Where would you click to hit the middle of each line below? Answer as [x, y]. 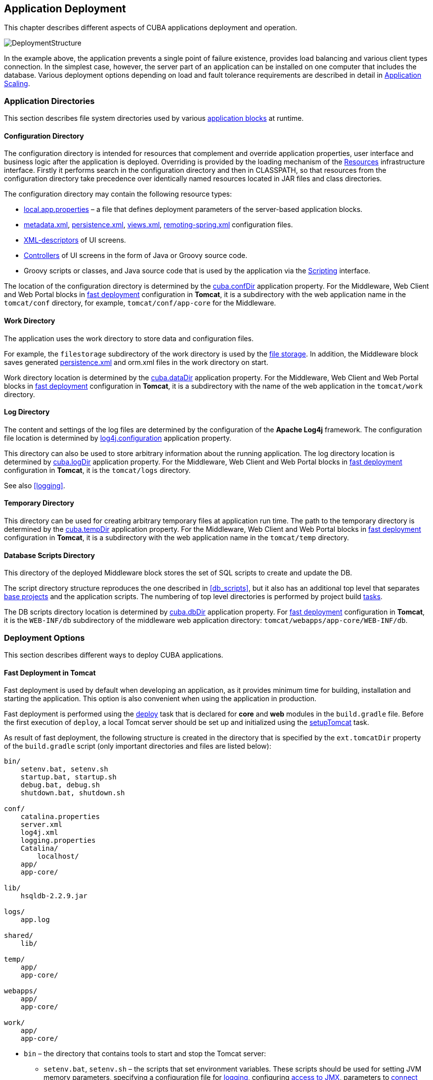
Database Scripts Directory [49, 555]
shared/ [19, 936]
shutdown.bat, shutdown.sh [73, 793]
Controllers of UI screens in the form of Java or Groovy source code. [136, 256]
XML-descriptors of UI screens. [75, 240]
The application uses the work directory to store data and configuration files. [129, 338]
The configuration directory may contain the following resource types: [118, 194]
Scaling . [17, 84]
